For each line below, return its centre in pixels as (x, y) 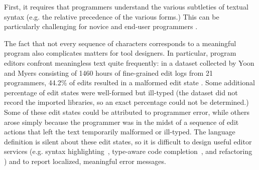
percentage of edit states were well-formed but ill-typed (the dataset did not (121, 92)
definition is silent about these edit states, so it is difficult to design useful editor (128, 141)
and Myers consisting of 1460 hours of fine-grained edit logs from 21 (108, 72)
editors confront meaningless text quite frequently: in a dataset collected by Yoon (129, 62)
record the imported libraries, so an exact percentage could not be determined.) (126, 102)
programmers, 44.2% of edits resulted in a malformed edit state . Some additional (129, 82)
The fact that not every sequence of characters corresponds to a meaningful (120, 43)
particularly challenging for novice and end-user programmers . (101, 26)
